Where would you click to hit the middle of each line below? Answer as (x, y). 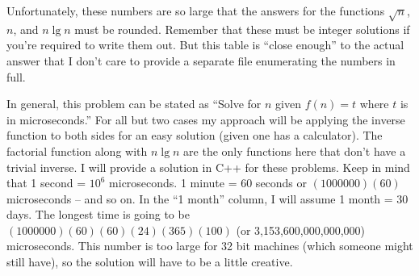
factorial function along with (77, 151)
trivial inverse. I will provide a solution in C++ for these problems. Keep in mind (208, 167)
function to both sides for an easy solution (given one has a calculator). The (195, 135)
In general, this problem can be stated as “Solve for (134, 104)
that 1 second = (46, 183)
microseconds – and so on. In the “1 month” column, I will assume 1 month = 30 (207, 198)
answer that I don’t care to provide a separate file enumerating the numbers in (201, 60)
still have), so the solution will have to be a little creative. (150, 262)
